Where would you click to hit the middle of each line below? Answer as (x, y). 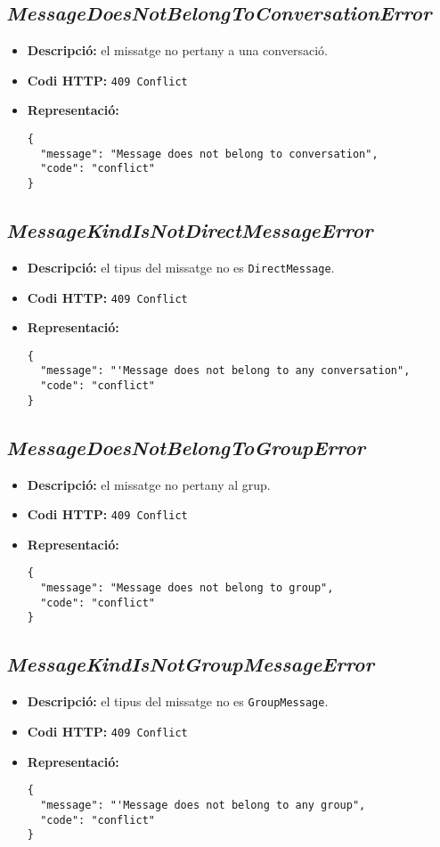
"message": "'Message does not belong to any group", (203, 805)
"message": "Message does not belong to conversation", (209, 154)
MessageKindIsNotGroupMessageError (191, 664)
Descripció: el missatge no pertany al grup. (149, 484)
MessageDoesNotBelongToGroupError (186, 447)
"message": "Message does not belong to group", (187, 588)
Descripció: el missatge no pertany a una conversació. (177, 50)
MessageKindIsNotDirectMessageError (190, 230)
